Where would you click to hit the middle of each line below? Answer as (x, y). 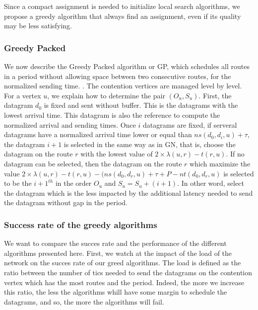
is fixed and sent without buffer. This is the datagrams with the (141, 105)
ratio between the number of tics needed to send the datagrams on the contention (128, 272)
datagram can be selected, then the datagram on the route (93, 163)
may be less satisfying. (38, 26)
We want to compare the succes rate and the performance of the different (115, 243)
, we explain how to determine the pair (106, 95)
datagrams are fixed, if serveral (190, 124)
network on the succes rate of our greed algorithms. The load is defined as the (123, 263)
